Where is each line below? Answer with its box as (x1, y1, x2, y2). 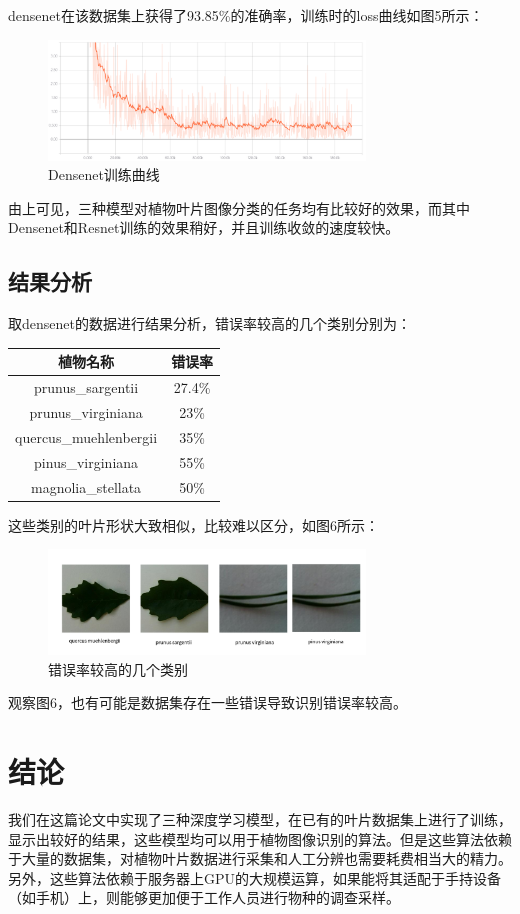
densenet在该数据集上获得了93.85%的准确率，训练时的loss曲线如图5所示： (8, 5, 484, 25)
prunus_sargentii (34, 377, 139, 398)
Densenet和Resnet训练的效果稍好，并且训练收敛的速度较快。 (8, 217, 400, 238)
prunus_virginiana (29, 402, 143, 423)
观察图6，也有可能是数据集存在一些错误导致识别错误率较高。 (8, 692, 407, 713)
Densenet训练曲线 (48, 164, 160, 185)
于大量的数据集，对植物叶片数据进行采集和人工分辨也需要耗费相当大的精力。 (8, 848, 512, 869)
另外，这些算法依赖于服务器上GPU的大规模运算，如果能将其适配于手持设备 (8, 867, 502, 888)
